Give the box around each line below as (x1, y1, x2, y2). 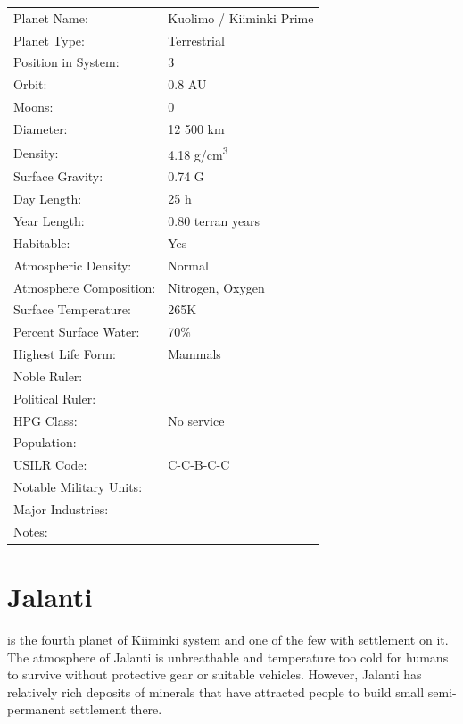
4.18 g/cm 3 (168, 142, 228, 163)
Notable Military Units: (13, 478, 143, 496)
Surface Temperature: (13, 300, 131, 319)
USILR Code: (13, 455, 87, 474)
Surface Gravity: (13, 167, 103, 186)
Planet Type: (13, 30, 85, 49)
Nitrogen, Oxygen (168, 278, 265, 296)
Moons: (13, 97, 54, 116)
